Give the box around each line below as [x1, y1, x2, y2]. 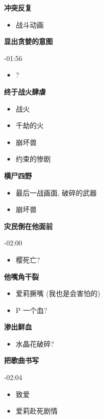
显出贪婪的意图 [4, 36, 53, 46]
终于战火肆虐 [4, 86, 46, 96]
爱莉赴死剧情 [15, 405, 58, 416]
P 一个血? [15, 304, 47, 315]
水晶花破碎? [15, 338, 54, 348]
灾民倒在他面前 [4, 220, 53, 231]
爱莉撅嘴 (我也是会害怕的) [15, 288, 101, 298]
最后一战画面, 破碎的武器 [15, 187, 97, 197]
